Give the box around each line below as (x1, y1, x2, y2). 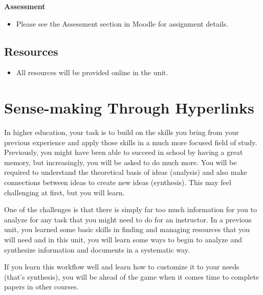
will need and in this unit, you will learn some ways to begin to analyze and (4, 234, 242, 245)
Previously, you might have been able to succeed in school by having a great (4, 147, 243, 157)
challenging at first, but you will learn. (4, 187, 125, 197)
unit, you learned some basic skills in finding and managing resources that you (4, 224, 250, 235)
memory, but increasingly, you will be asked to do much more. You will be (4, 156, 237, 167)
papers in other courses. (4, 281, 79, 292)
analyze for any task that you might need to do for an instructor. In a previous (4, 214, 252, 224)
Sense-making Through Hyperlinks (4, 97, 254, 118)
